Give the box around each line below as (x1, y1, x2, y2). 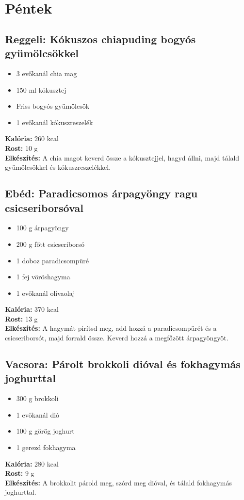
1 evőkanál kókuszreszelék (16, 117, 93, 127)
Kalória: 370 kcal (5, 304, 59, 314)
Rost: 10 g (5, 143, 38, 153)
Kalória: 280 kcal (5, 458, 59, 468)
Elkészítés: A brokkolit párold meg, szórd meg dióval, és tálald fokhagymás (5, 477, 232, 487)
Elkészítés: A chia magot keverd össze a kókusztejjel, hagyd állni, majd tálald (5, 152, 240, 162)
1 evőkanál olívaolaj (16, 288, 75, 298)
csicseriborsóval (5, 200, 83, 215)
